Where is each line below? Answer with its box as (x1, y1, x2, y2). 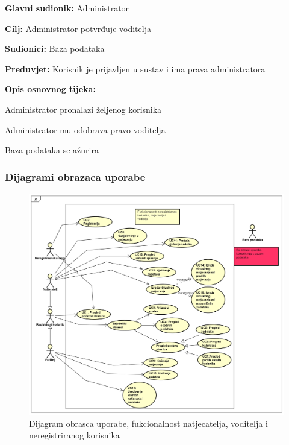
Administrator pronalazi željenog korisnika (5, 103, 162, 115)
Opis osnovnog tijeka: (5, 83, 96, 95)
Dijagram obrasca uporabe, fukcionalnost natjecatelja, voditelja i (29, 417, 268, 429)
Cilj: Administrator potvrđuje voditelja (5, 22, 151, 34)
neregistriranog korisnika (29, 429, 120, 441)
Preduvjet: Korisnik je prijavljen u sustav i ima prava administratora (5, 62, 266, 75)
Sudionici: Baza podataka (5, 42, 105, 55)
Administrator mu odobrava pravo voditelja (5, 123, 166, 136)
